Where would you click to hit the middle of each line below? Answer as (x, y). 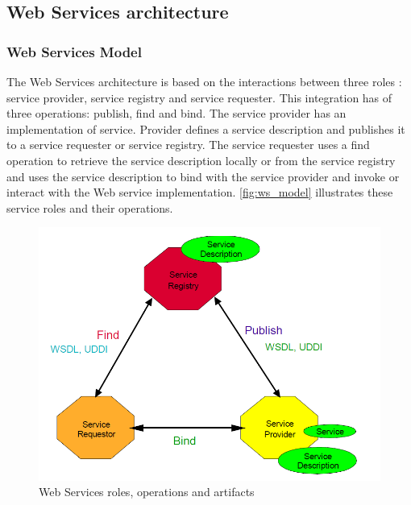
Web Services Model (74, 51)
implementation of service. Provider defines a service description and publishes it (206, 128)
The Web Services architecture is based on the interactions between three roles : (204, 81)
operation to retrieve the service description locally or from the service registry (201, 160)
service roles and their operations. (90, 207)
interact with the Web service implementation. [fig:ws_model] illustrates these (200, 192)
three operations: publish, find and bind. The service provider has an (176, 113)
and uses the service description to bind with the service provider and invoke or (203, 176)
